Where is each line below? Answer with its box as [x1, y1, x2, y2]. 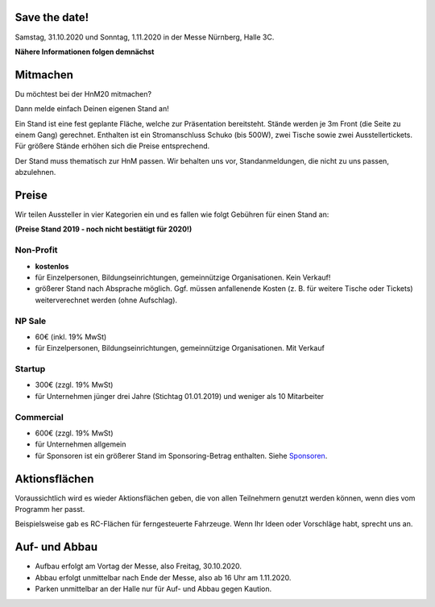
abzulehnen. [14, 168, 56, 177]
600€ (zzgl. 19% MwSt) [35, 428, 114, 438]
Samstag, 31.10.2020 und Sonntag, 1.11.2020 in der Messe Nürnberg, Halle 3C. [14, 32, 275, 42]
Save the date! [14, 10, 89, 24]
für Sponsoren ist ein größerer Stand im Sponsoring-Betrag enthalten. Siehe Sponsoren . [35, 451, 328, 460]
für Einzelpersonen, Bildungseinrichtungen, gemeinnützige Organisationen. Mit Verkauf [35, 343, 325, 353]
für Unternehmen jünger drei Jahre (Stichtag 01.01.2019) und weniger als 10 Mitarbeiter [35, 391, 325, 401]
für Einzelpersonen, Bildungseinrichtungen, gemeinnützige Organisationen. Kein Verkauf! [35, 272, 331, 282]
